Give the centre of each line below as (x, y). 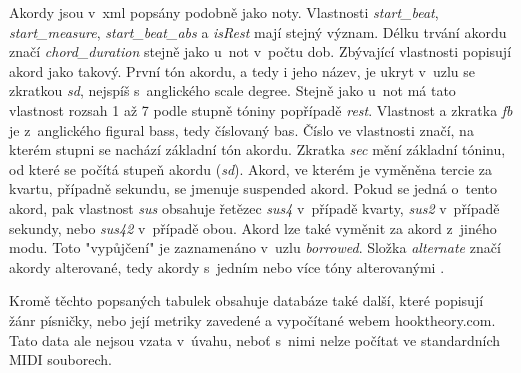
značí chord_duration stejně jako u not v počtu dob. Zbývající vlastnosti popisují (260, 51)
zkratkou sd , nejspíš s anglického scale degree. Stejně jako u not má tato (232, 90)
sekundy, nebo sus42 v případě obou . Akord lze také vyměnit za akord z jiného (253, 227)
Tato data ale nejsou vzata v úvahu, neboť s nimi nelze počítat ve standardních (255, 339)
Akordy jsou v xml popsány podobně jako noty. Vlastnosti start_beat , (224, 12)
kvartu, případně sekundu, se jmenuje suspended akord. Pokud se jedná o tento (253, 188)
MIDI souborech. (60, 359)
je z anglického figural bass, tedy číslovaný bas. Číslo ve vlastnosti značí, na (241, 129)
